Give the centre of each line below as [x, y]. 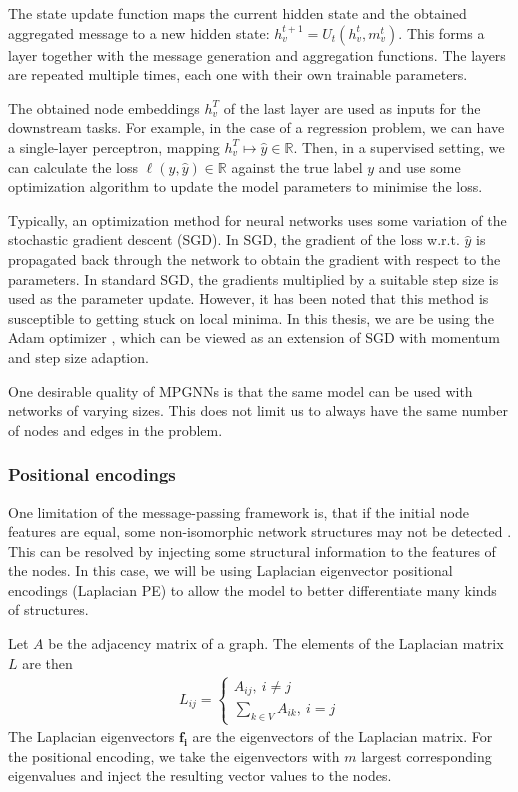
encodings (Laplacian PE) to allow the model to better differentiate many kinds [252, 589]
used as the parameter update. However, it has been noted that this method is [248, 298]
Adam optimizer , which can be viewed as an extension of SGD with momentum [254, 337]
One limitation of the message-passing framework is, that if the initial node [238, 511]
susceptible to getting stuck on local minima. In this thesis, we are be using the [251, 317]
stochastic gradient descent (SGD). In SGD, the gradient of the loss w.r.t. [234, 239]
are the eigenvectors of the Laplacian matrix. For [342, 736]
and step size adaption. [78, 356]
